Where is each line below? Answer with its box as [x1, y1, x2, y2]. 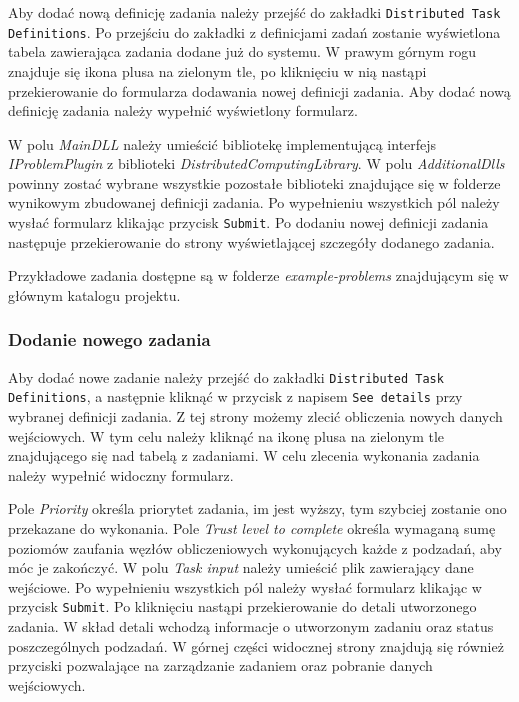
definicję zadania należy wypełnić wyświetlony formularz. [8, 100, 358, 121]
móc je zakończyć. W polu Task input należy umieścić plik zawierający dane [8, 557, 474, 578]
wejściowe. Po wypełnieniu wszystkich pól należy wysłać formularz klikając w [8, 576, 482, 597]
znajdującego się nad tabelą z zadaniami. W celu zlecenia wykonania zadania [8, 445, 480, 466]
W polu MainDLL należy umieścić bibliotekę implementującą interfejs [8, 133, 437, 154]
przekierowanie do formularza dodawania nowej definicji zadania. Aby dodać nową [8, 80, 511, 101]
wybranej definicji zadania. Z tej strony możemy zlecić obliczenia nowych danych [8, 406, 503, 427]
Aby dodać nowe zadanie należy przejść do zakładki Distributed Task [8, 366, 444, 387]
